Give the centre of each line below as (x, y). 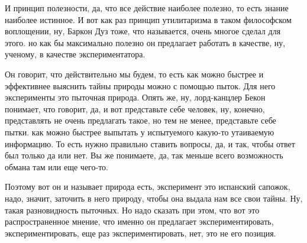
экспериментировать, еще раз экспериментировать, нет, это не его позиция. (140, 233)
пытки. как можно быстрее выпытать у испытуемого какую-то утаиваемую (140, 132)
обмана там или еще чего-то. (56, 166)
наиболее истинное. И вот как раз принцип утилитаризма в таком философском (148, 19)
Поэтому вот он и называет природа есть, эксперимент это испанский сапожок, (148, 187)
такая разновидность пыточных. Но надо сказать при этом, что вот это (132, 210)
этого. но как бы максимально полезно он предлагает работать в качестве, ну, (145, 42)
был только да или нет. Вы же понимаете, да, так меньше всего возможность (144, 155)
